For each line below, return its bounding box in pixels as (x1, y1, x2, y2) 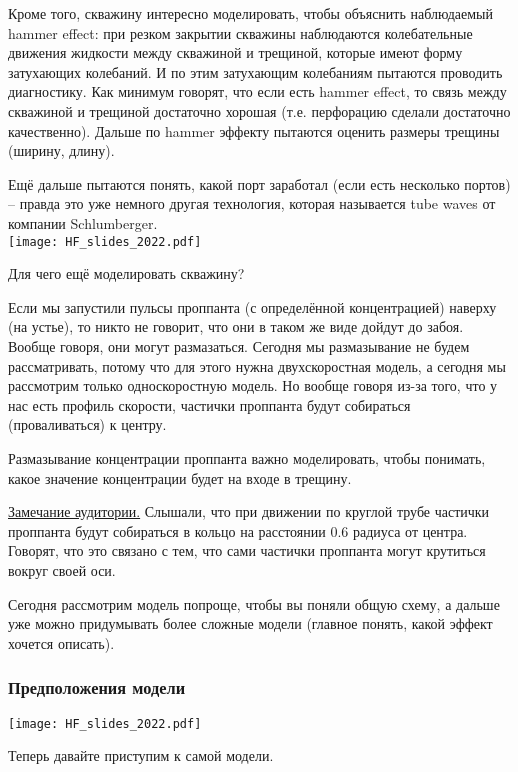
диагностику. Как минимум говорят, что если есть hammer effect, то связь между (8, 81, 507, 102)
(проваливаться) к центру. (8, 414, 167, 435)
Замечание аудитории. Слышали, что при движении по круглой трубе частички (8, 501, 490, 522)
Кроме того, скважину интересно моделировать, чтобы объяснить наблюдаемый (8, 3, 494, 23)
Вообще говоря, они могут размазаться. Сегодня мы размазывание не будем (8, 335, 470, 356)
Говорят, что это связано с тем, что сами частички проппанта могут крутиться (8, 540, 486, 561)
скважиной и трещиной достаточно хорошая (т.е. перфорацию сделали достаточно (8, 100, 511, 121)
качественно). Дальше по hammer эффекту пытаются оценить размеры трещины (8, 120, 500, 141)
